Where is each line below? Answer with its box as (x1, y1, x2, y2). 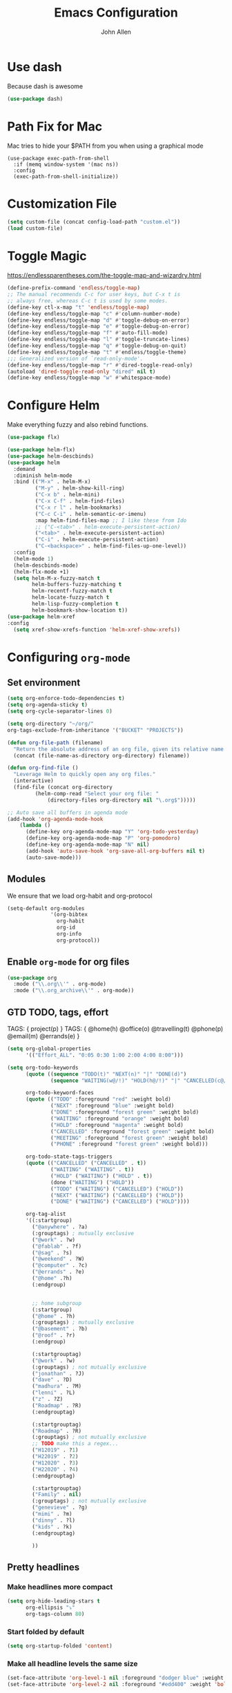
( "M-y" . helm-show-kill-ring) (35, 485, 126, 492)
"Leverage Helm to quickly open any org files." (13, 771, 156, 778)
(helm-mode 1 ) (13, 555, 54, 562)
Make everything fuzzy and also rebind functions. (7, 420, 148, 429)
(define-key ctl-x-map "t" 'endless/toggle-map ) (7, 304, 150, 311)
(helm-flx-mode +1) (13, 568, 70, 575)
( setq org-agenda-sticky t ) (7, 702, 88, 708)
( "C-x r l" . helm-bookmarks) (35, 504, 122, 511)
